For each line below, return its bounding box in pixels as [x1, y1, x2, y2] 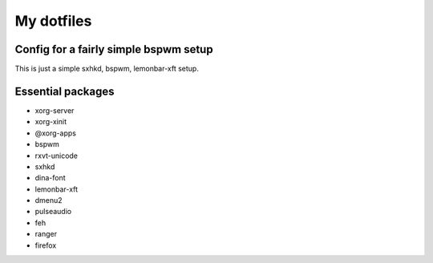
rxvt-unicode [34, 151, 79, 160]
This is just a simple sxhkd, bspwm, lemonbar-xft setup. [14, 64, 200, 74]
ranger [34, 229, 58, 239]
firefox [34, 241, 57, 250]
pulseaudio [34, 207, 72, 216]
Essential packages [14, 84, 115, 98]
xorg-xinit [34, 117, 67, 127]
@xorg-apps [34, 128, 76, 138]
